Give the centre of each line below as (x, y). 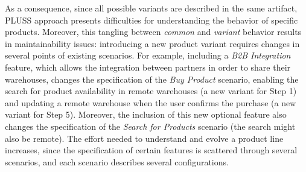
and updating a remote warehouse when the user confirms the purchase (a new (151, 102)
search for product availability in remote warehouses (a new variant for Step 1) (151, 91)
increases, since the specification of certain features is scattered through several (151, 150)
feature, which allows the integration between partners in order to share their (148, 67)
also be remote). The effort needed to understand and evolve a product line (144, 138)
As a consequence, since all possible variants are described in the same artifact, (151, 8)
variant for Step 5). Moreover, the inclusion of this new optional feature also (146, 114)
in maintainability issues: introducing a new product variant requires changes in (152, 43)
